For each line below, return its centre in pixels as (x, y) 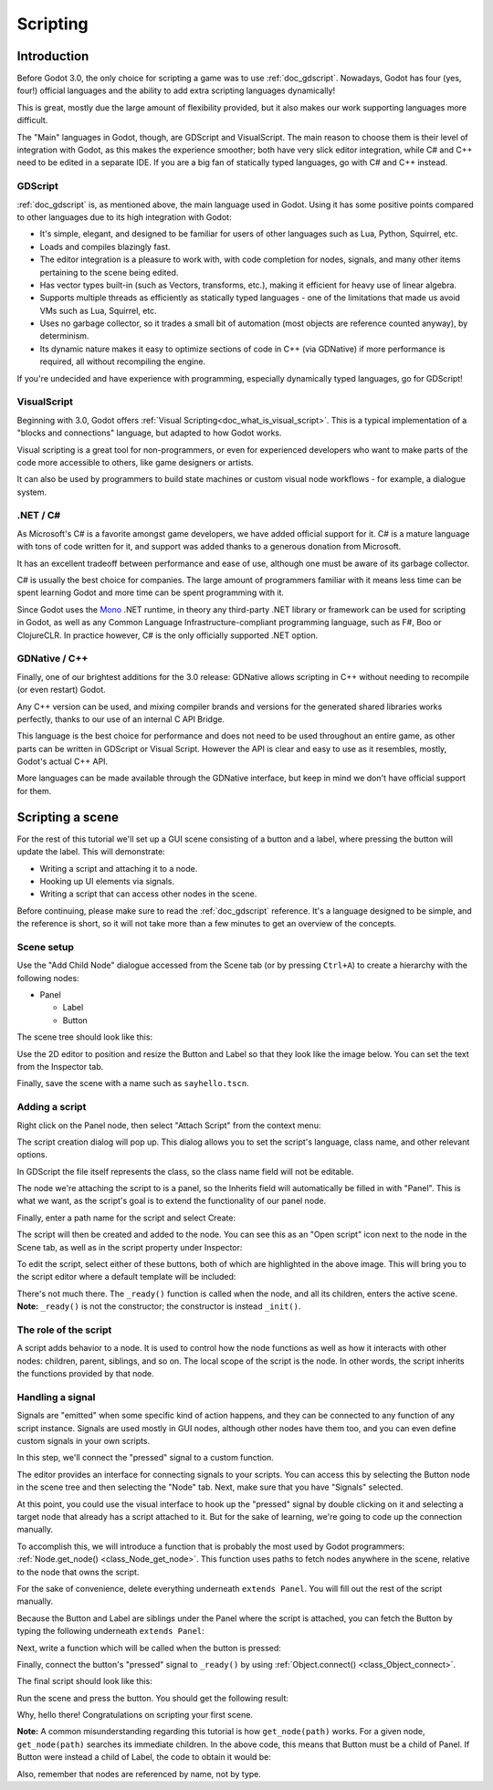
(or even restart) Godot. (62, 690)
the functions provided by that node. (85, 1374)
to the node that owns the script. (78, 1572)
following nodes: (48, 978)
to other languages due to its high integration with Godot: (124, 217)
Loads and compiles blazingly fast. (105, 246)
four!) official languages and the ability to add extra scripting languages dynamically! (176, 90)
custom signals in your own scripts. (84, 1441)
